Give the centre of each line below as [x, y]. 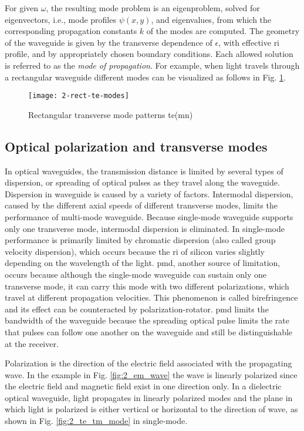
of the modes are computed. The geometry [223, 31]
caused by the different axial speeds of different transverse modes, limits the [141, 205]
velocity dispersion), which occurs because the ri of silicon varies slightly [135, 251]
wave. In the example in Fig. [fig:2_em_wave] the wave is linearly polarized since [151, 374]
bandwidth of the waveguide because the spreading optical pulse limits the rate [147, 320]
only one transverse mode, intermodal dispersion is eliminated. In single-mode [145, 228]
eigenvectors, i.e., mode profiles [60, 19]
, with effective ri [249, 42]
